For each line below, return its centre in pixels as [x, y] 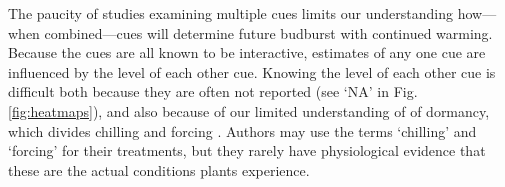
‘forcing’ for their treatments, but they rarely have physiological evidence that [247, 150]
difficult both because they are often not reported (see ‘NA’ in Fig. [213, 91]
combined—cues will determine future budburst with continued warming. [268, 32]
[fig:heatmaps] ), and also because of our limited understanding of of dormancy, [249, 110]
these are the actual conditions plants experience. [159, 169]
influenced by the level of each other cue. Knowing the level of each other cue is [252, 71]
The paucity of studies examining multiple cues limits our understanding [230, 13]
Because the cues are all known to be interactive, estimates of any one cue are [247, 52]
